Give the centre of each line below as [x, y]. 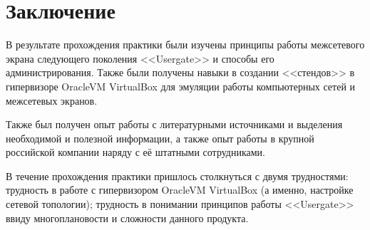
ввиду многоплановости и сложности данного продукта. [127, 218]
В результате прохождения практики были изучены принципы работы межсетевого [185, 45]
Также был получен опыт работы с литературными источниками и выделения [174, 124]
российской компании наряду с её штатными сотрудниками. [136, 152]
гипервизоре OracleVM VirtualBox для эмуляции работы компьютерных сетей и [181, 86]
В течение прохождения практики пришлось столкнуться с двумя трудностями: [177, 176]
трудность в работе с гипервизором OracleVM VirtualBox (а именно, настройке [180, 190]
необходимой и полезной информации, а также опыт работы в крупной [160, 138]
